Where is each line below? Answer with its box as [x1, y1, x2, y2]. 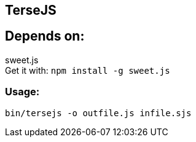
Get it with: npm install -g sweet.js [5, 65, 170, 76]
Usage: [5, 85, 40, 98]
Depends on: [5, 28, 85, 44]
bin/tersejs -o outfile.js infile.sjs [5, 108, 192, 118]
